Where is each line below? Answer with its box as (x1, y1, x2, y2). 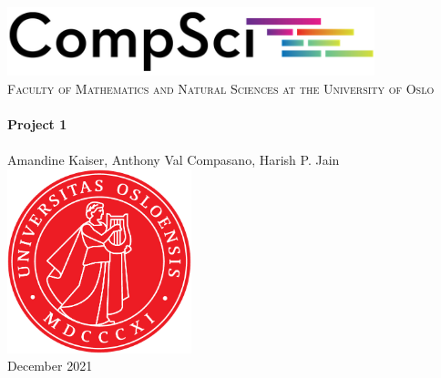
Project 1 (7, 115, 67, 134)
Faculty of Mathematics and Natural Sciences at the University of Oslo (7, 79, 435, 98)
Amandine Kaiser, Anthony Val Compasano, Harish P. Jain (7, 150, 340, 169)
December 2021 (7, 356, 93, 375)
